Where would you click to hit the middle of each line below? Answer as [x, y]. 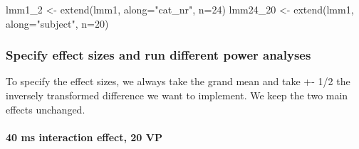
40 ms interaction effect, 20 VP [84, 137]
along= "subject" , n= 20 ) [57, 23]
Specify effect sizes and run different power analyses [158, 55]
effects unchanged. [46, 109]
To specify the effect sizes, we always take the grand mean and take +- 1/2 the [178, 81]
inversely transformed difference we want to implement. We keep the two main [177, 95]
